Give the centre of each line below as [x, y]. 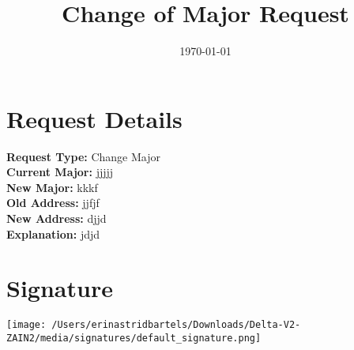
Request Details [94, 118]
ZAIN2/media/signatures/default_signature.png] [134, 338]
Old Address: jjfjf [53, 203]
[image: [26, 325]
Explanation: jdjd [53, 233]
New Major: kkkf [52, 187]
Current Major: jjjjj [60, 172]
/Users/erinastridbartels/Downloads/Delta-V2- [176, 325]
